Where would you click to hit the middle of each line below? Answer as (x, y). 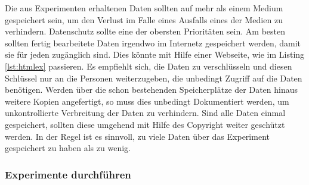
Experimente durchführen (68, 174)
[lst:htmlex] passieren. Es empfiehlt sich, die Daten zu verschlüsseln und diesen (149, 66)
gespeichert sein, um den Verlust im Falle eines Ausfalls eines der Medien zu (144, 19)
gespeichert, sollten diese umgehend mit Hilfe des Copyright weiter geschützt (145, 124)
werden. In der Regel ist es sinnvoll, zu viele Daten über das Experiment (137, 136)
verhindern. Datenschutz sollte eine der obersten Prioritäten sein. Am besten (145, 31)
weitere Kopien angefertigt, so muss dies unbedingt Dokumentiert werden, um (147, 101)
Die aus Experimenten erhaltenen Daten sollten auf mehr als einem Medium (144, 8)
